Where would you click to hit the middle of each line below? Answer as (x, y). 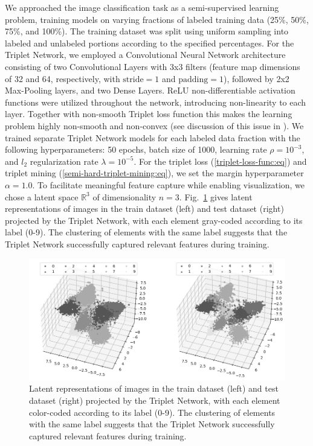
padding (193, 79)
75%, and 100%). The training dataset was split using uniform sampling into (147, 31)
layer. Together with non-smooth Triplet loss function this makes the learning (149, 114)
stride (133, 79)
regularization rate (64, 161)
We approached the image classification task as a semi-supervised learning (142, 7)
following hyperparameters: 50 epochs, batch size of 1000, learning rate (136, 149)
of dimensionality (124, 196)
